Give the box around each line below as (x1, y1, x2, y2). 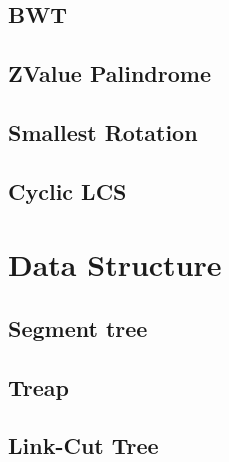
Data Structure (8, 244, 222, 285)
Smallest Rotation (8, 116, 198, 147)
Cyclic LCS (8, 175, 127, 206)
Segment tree (8, 312, 148, 343)
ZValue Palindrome (8, 58, 211, 89)
